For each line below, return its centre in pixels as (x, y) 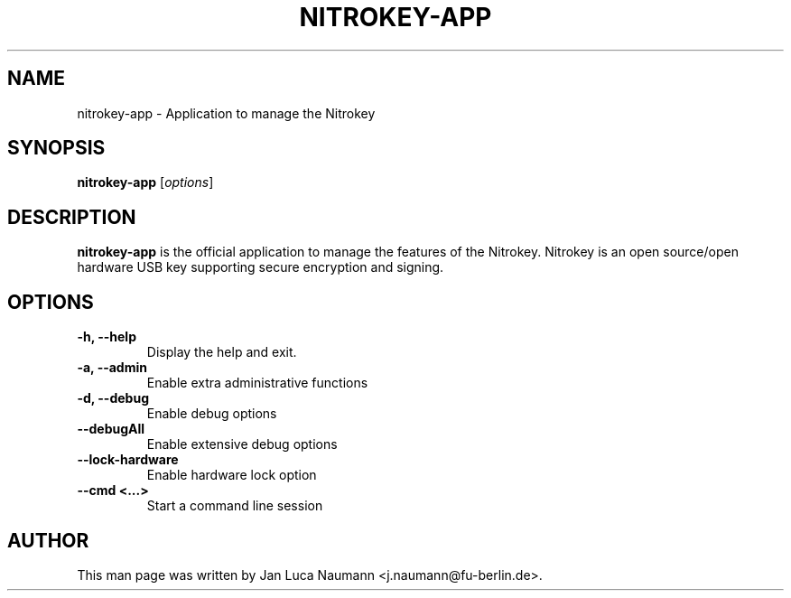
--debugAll (111, 429)
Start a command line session (235, 506)
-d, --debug (113, 398)
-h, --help (107, 337)
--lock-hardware (128, 460)
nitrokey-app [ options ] (145, 182)
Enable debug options (212, 414)
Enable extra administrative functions (257, 383)
